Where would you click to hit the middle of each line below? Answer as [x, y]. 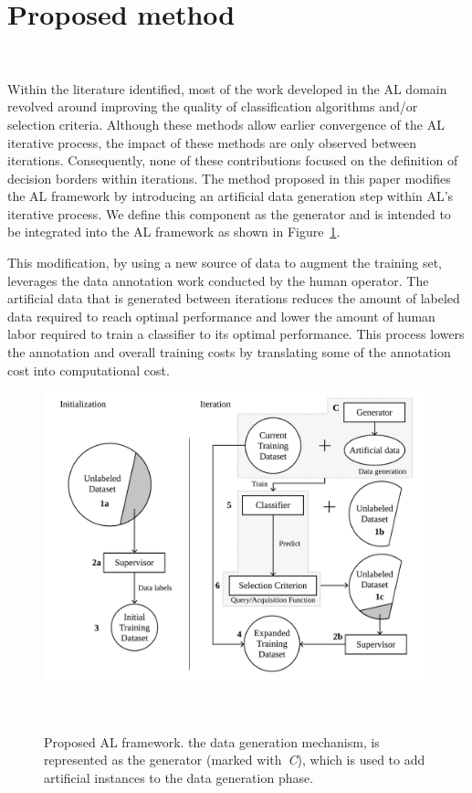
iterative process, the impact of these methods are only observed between [212, 142]
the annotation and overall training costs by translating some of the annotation [229, 352]
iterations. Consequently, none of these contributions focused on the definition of [233, 160]
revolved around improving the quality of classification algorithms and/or [213, 106]
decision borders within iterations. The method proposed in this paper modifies [229, 178]
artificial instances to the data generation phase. [179, 777]
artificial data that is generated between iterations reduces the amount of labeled [234, 298]
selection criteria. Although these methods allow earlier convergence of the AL [226, 124]
